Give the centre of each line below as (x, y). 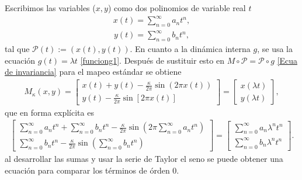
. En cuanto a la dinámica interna (190, 49)
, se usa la (275, 49)
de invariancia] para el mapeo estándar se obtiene (93, 72)
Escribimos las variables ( (50, 8)
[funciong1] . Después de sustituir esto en (152, 60)
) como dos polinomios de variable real (177, 8)
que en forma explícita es (49, 112)
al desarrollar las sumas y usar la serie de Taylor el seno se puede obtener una (144, 159)
